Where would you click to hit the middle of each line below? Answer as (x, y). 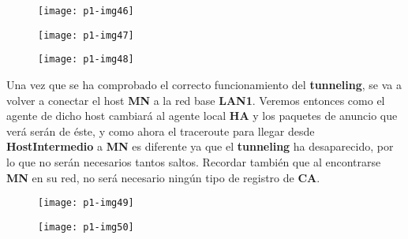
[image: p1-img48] (86, 60)
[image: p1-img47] (86, 35)
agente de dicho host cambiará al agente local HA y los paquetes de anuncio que (202, 116)
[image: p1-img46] (86, 11)
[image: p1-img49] (86, 203)
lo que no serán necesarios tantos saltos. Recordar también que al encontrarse (194, 161)
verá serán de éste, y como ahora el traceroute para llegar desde (161, 131)
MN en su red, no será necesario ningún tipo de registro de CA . (163, 177)
